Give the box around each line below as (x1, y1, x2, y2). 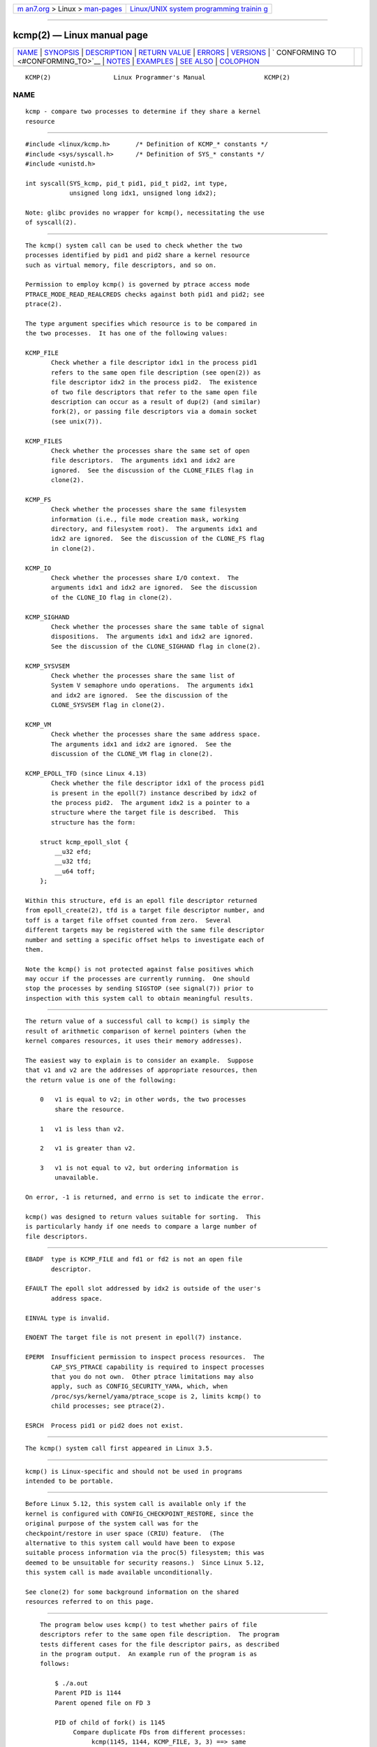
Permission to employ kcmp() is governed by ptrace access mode (25, 280, 251, 289)
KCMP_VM (25, 720, 52, 728)
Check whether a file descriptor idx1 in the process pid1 (51, 358, 258, 367)
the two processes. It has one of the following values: (25, 329, 228, 338)
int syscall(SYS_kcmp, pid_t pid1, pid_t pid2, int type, (25, 179, 228, 187)
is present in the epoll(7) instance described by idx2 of (51, 789, 258, 797)
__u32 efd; (54, 848, 92, 855)
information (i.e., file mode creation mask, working (51, 515, 239, 523)
